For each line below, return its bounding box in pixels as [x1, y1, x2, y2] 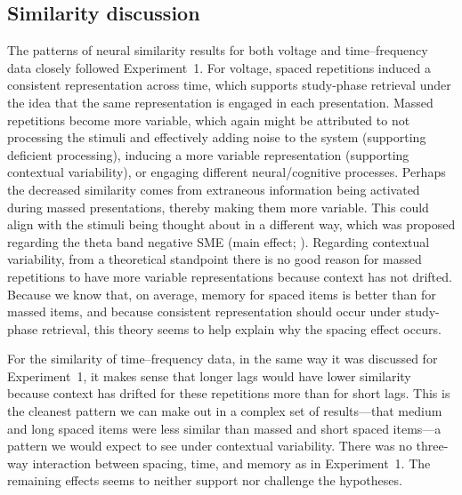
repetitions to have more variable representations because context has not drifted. [7, 267, 452, 285]
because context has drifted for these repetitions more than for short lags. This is [7, 384, 450, 403]
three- [416, 436, 449, 455]
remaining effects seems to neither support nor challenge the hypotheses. [7, 471, 402, 490]
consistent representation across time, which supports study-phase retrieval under [7, 76, 451, 94]
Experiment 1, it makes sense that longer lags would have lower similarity [7, 366, 411, 385]
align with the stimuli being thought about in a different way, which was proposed [7, 215, 456, 234]
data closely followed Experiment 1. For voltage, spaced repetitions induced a [7, 58, 431, 76]
